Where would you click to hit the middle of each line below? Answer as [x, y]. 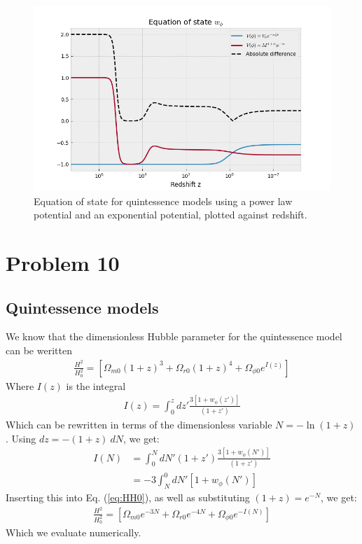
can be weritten [39, 350]
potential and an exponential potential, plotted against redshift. [170, 215]
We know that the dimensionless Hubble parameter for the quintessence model [174, 336]
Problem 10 [63, 262]
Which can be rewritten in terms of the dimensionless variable [139, 425]
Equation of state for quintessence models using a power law [163, 201]
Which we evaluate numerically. [74, 532]
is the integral [96, 385]
